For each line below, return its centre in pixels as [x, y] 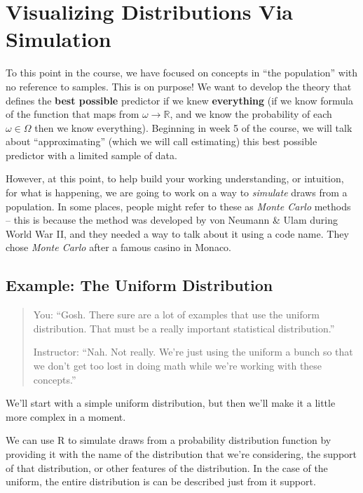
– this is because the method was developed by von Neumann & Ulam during [172, 220]
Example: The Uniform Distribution [139, 285]
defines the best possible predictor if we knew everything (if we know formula [179, 100]
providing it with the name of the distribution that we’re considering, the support [181, 453]
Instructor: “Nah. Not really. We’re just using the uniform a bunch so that [193, 352]
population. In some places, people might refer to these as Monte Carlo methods [178, 206]
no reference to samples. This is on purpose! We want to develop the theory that [179, 86]
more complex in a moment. [66, 416]
